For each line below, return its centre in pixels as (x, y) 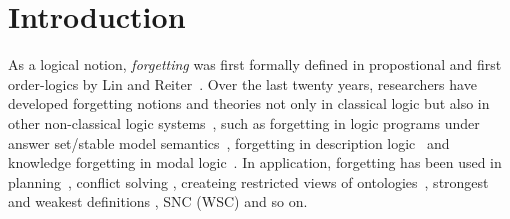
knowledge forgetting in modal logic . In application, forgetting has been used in (255, 162)
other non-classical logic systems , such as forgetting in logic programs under (244, 122)
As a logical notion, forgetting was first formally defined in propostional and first (255, 64)
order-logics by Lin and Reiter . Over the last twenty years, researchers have (242, 83)
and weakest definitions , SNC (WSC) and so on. (158, 201)
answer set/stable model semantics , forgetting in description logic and (229, 142)
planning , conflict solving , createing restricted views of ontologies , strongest (248, 181)
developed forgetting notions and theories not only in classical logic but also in (249, 103)
